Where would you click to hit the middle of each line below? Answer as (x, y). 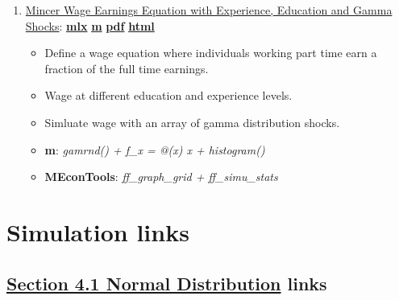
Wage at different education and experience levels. (168, 95)
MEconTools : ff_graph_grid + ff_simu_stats (161, 177)
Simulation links (98, 231)
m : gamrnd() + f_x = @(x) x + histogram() (155, 149)
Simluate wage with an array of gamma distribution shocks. (192, 122)
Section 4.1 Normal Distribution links (167, 283)
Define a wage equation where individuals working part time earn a (211, 53)
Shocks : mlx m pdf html (90, 25)
